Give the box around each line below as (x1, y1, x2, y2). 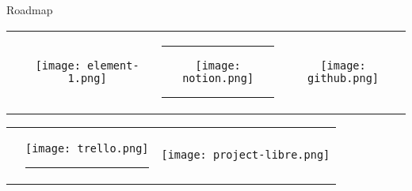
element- (87, 58, 139, 72)
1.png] (67, 71, 107, 84)
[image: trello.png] (25, 141, 149, 155)
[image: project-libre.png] (161, 148, 330, 162)
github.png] (307, 71, 380, 84)
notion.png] (182, 71, 254, 84)
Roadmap (6, 2, 53, 17)
